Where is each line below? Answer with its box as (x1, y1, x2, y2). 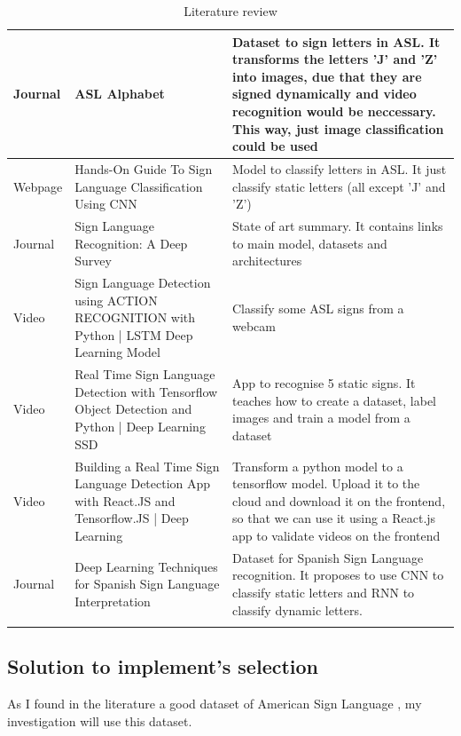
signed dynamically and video (232, 84, 417, 103)
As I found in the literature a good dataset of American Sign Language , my (7, 694, 422, 713)
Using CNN (74, 194, 137, 213)
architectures (232, 251, 302, 270)
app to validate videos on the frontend (232, 526, 441, 544)
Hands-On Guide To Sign (74, 160, 213, 178)
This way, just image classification (232, 119, 444, 138)
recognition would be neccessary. (232, 101, 436, 120)
